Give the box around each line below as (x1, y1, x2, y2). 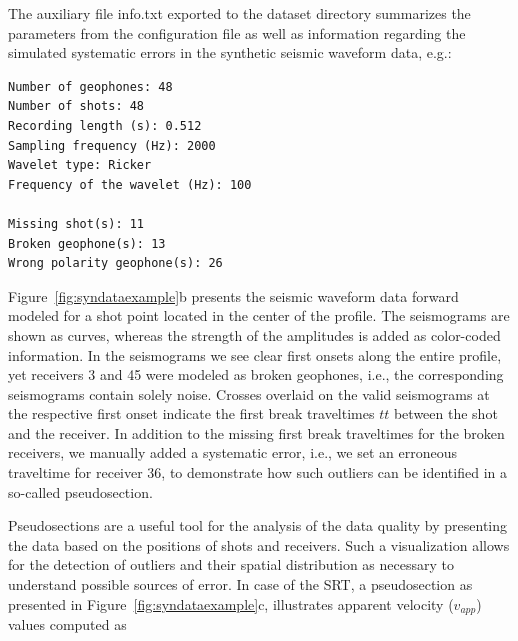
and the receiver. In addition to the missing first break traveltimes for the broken (8, 422, 505, 443)
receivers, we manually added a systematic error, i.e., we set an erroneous (8, 442, 457, 463)
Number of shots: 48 (8, 99, 145, 114)
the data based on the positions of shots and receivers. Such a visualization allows (8, 534, 510, 555)
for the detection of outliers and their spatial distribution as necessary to (8, 554, 454, 575)
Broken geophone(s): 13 (8, 236, 166, 251)
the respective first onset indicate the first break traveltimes (8, 403, 375, 424)
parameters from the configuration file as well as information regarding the (8, 22, 466, 43)
